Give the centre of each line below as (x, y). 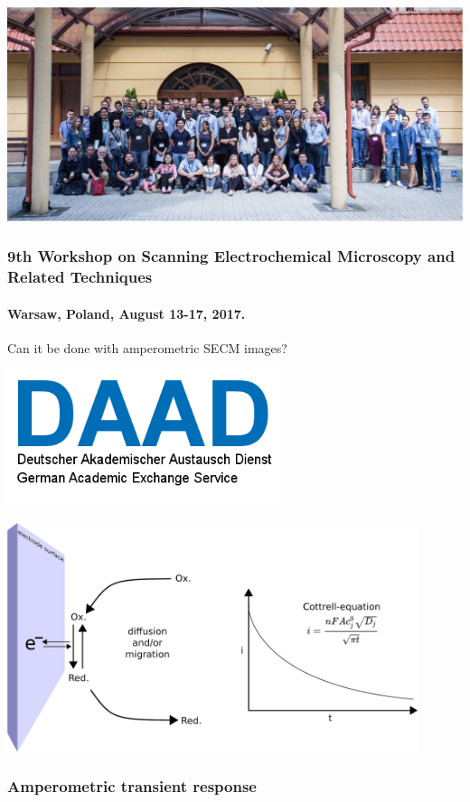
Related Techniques (80, 277)
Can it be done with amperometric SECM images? (147, 347)
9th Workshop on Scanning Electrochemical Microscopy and (231, 256)
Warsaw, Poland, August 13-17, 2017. (127, 313)
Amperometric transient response (132, 786)
